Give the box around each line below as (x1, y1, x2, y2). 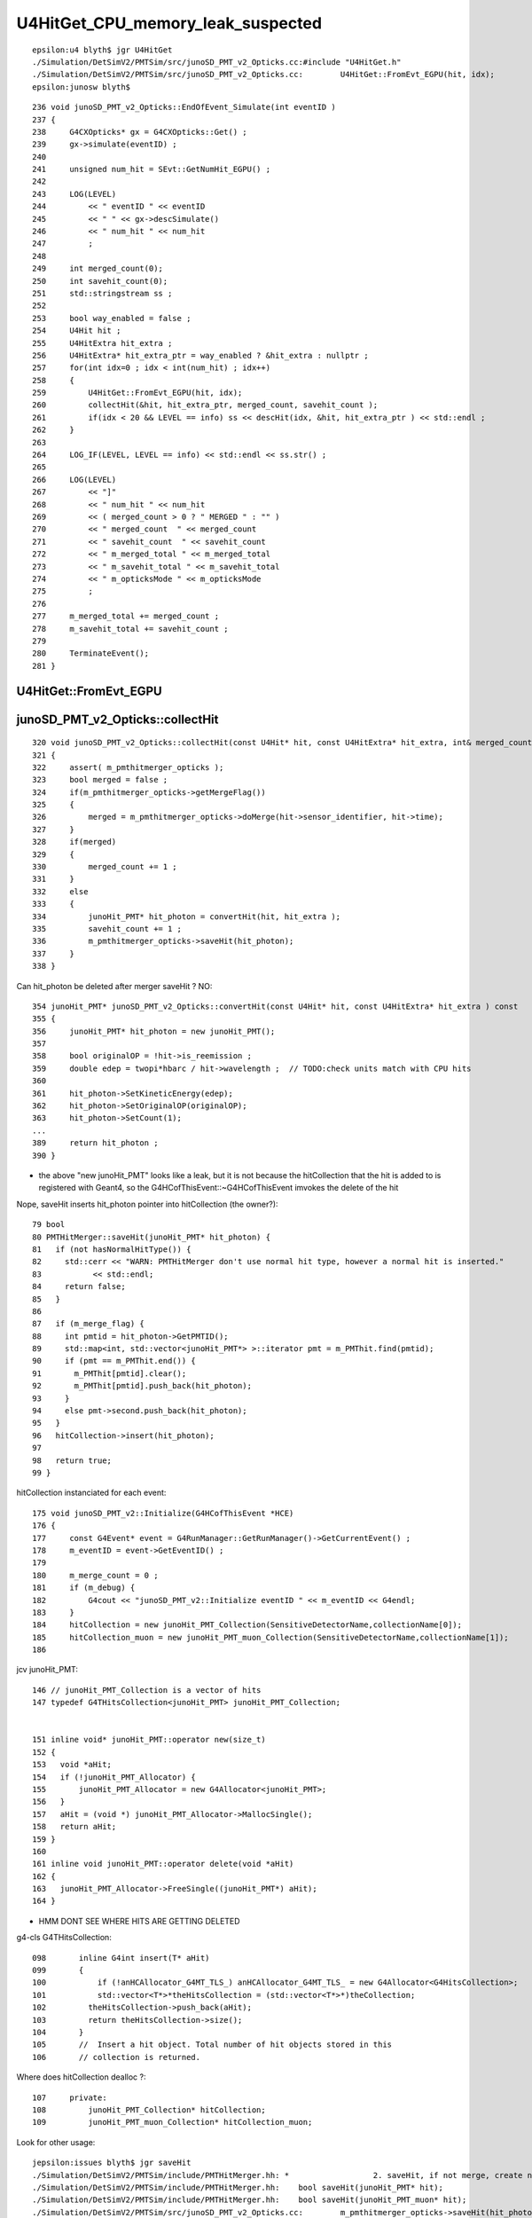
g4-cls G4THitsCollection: (16, 1932, 113, 1943)
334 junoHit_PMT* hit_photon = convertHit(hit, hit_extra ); (32, 911, 341, 922)
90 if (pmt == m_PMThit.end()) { (32, 1356, 197, 1366)
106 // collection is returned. (32, 2052, 201, 2062)
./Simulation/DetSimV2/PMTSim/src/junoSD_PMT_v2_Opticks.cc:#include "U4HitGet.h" (32, 57, 402, 67)
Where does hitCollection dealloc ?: (16, 2072, 146, 2082)
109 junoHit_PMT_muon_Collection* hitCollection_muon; (32, 2117, 313, 2128)
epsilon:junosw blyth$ (32, 82, 131, 92)
